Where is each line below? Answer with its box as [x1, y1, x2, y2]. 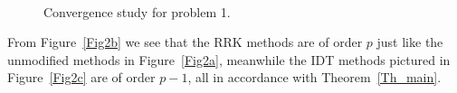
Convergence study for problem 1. [43, 2, 231, 21]
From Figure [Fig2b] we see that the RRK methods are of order [7, 33, 363, 51]
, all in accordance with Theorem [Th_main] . [187, 68, 442, 87]
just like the [376, 33, 443, 51]
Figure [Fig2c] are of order [7, 68, 156, 87]
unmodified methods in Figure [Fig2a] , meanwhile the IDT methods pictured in [7, 50, 451, 69]
